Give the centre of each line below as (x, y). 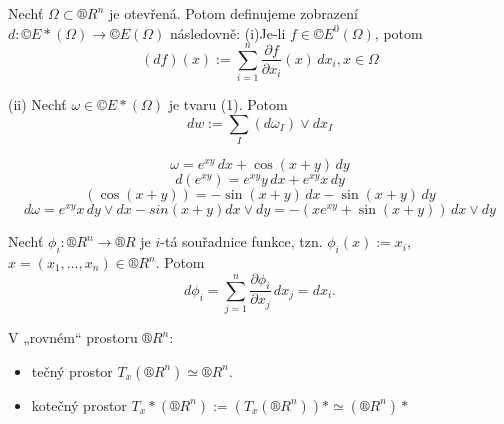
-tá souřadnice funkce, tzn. (241, 241)
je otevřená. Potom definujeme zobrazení (233, 13)
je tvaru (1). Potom (228, 104)
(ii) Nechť (37, 104)
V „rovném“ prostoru (73, 337)
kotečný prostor (79, 404)
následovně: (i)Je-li (227, 32)
